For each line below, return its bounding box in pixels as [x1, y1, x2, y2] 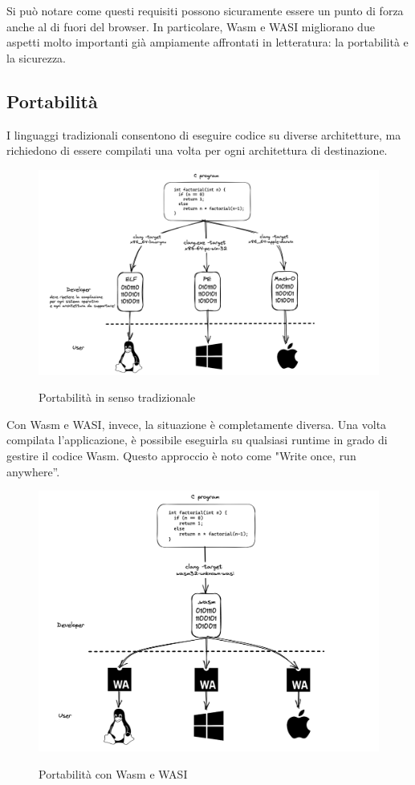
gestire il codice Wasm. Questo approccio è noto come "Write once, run [6, 447, 356, 464]
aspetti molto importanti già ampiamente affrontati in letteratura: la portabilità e [6, 34, 409, 51]
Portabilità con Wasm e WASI [39, 765, 188, 782]
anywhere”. [6, 463, 60, 479]
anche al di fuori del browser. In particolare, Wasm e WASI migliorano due [6, 18, 375, 34]
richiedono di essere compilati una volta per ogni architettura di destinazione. [6, 142, 388, 159]
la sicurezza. [6, 49, 66, 66]
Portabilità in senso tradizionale [39, 389, 196, 406]
